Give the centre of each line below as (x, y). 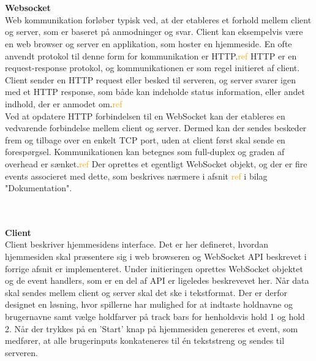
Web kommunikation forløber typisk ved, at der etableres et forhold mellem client (158, 19)
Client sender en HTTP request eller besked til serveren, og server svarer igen (150, 79)
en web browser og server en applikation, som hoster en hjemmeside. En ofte (149, 43)
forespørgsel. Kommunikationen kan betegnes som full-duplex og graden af (145, 152)
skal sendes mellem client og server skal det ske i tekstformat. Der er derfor (146, 292)
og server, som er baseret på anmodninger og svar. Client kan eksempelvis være (154, 32)
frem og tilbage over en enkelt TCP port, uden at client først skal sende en (145, 139)
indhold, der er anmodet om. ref (64, 103)
